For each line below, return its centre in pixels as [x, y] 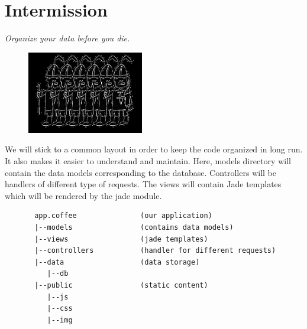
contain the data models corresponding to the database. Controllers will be [140, 172]
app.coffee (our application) [123, 216]
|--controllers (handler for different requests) [155, 251]
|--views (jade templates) [121, 239]
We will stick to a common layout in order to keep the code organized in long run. [154, 149]
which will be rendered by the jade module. [83, 195]
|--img [60, 320]
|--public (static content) [121, 285]
